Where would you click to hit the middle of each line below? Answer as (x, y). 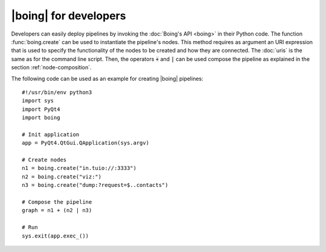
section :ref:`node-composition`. (51, 68)
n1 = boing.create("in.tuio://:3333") (79, 168)
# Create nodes (44, 160)
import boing (41, 118)
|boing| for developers (69, 16)
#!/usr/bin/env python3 (57, 92)
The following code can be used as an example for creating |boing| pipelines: (107, 78)
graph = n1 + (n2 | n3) (57, 210)
